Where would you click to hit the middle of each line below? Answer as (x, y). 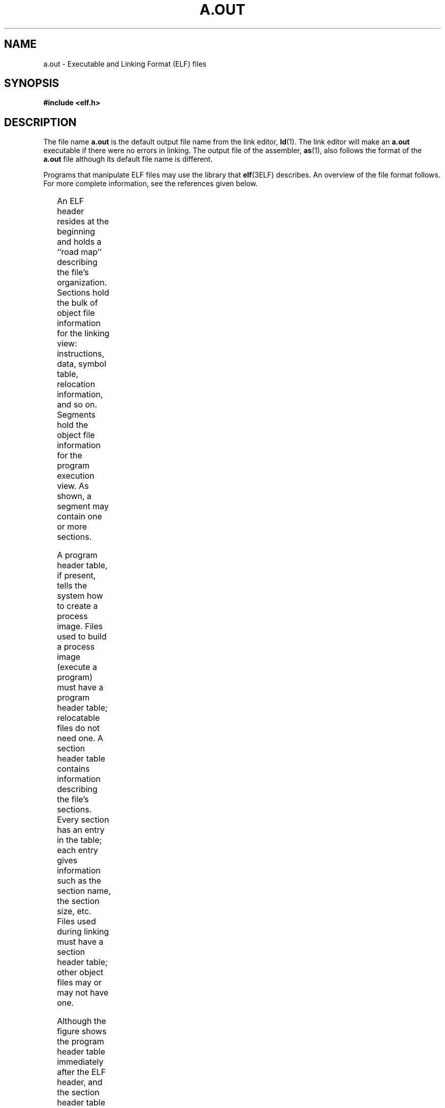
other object (80, 972)
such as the (79, 881)
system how (80, 596)
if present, (76, 576)
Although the (82, 1021)
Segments (76, 415)
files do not (78, 728)
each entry (78, 850)
